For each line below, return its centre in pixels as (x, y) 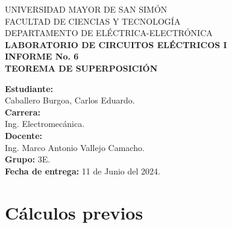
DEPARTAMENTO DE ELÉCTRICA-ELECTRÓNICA (109, 33)
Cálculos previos (74, 212)
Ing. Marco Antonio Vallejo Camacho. (75, 147)
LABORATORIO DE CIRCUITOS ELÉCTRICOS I (116, 44)
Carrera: (23, 112)
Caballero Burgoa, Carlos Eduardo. (70, 100)
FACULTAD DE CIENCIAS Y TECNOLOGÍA (93, 21)
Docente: (24, 135)
